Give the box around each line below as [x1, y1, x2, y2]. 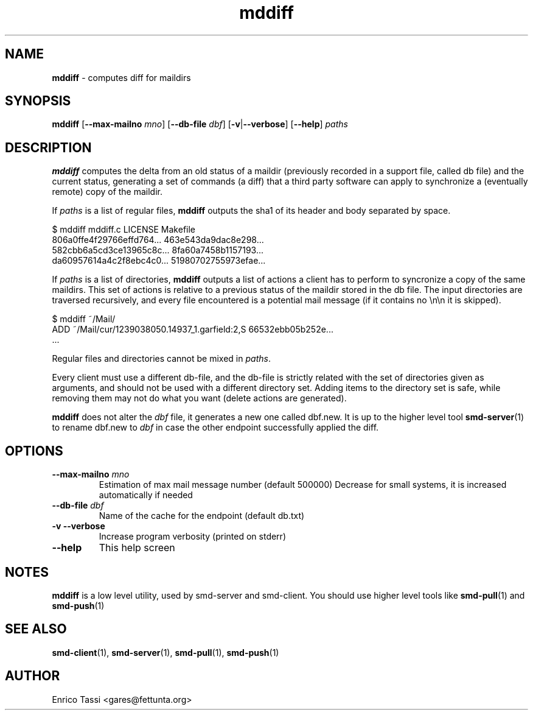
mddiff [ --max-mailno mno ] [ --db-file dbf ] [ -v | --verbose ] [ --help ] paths [52, 119, 348, 130]
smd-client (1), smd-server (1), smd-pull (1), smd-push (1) [52, 647, 279, 658]
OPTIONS [5, 443, 63, 459]
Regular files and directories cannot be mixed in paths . [52, 353, 271, 364]
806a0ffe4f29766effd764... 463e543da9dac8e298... [52, 234, 264, 245]
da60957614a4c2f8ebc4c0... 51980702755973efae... [52, 255, 266, 266]
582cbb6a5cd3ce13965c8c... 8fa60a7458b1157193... [52, 245, 264, 256]
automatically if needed [99, 490, 193, 501]
